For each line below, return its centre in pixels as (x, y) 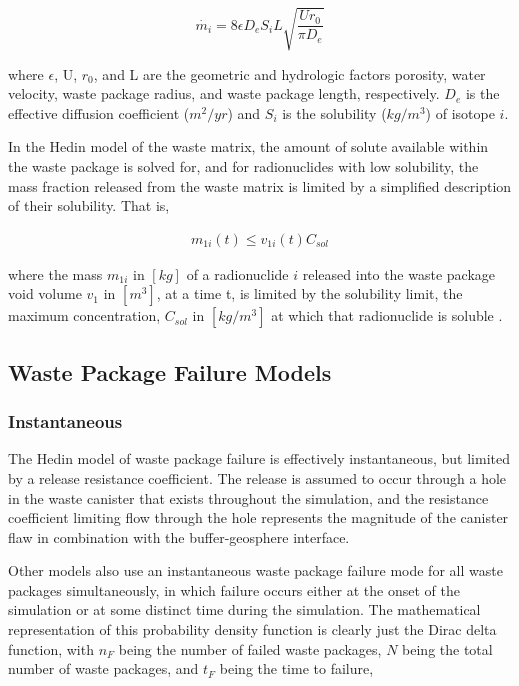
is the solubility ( (334, 112)
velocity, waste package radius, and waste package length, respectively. (224, 93)
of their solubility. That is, (89, 205)
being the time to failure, (296, 668)
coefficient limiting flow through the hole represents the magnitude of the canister (258, 517)
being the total (447, 648)
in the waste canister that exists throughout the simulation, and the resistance (248, 497)
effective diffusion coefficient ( (99, 112)
